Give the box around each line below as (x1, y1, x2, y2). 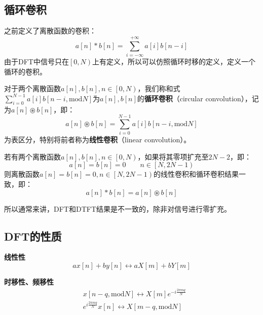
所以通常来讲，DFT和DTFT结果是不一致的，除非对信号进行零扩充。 (4, 203, 231, 214)
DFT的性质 (4, 228, 62, 244)
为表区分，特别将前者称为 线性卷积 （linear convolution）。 (4, 134, 191, 145)
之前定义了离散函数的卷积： (4, 25, 96, 36)
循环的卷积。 (4, 66, 47, 76)
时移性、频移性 (4, 276, 54, 287)
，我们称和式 (137, 83, 180, 94)
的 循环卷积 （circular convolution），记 (137, 93, 259, 103)
